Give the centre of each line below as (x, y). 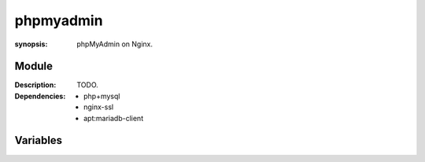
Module (33, 66)
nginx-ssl (99, 107)
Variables (39, 140)
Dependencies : (40, 96)
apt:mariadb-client (114, 118)
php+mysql (102, 96)
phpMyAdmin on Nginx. (115, 44)
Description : (35, 85)
